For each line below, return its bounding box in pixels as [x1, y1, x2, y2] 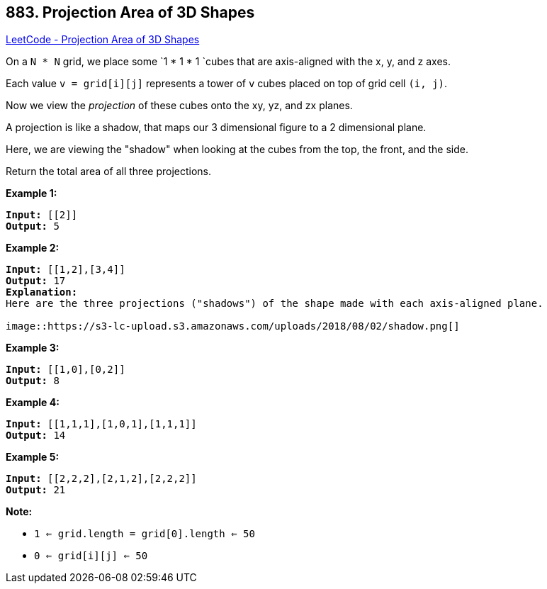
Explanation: [6, 286, 78, 298]
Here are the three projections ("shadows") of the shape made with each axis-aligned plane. [6, 298, 543, 310]
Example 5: [6, 451, 60, 464]
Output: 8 [6, 375, 60, 387]
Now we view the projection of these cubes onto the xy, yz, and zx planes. [6, 99, 353, 112]
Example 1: [6, 187, 57, 200]
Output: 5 [6, 220, 60, 232]
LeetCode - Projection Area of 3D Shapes [6, 33, 200, 46]
